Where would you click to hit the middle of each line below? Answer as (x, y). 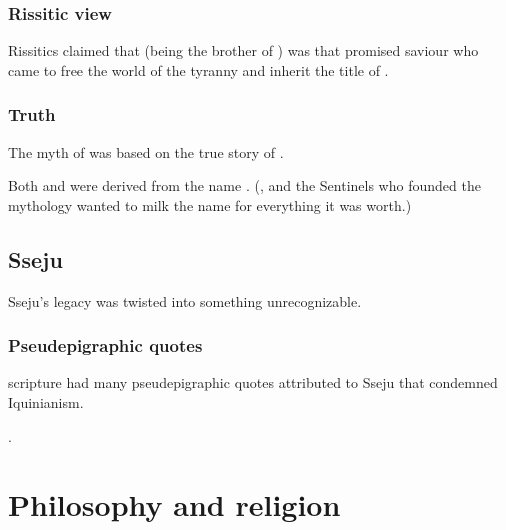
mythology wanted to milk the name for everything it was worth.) (210, 204)
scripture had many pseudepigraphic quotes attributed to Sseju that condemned (253, 382)
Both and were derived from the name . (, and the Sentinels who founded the (244, 185)
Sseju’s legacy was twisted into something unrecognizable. (185, 300)
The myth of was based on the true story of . (146, 151)
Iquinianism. (46, 402)
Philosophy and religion (174, 504)
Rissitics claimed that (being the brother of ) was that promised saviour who (243, 50)
